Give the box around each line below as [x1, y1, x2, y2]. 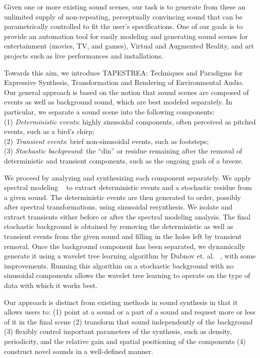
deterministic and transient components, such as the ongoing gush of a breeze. [4, 155, 243, 165]
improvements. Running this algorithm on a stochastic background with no [4, 260, 234, 270]
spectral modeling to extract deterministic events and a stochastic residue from [4, 182, 252, 192]
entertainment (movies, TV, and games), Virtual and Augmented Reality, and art [4, 40, 254, 51]
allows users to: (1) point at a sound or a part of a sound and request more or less [4, 306, 255, 317]
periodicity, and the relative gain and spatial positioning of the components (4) [4, 336, 246, 346]
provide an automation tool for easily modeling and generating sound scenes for [4, 30, 248, 41]
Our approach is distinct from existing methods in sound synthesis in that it [4, 296, 238, 307]
